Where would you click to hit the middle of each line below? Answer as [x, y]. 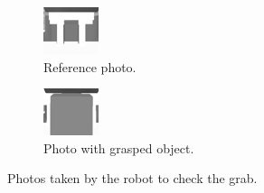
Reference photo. [90, 66]
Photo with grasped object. [119, 147]
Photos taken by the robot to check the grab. [132, 178]
